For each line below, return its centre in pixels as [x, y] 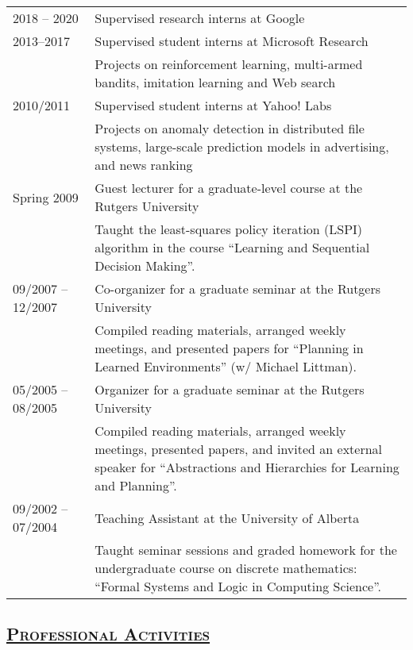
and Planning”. [136, 485]
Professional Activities [108, 634]
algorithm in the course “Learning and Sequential [232, 247]
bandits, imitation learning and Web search [215, 82]
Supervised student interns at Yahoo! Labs [213, 105]
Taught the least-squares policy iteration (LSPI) [229, 229]
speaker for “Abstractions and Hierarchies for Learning [247, 467]
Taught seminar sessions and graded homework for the [246, 550]
